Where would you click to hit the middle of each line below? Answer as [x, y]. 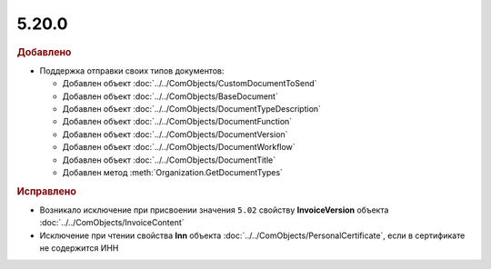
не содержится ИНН [79, 248]
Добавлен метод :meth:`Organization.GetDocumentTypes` [173, 172]
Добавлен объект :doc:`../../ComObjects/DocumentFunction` [177, 122]
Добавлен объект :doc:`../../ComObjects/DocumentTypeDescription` [192, 108]
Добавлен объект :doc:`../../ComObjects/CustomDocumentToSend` [190, 84]
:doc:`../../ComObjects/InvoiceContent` [112, 223]
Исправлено [46, 191]
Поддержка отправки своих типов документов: [132, 70]
